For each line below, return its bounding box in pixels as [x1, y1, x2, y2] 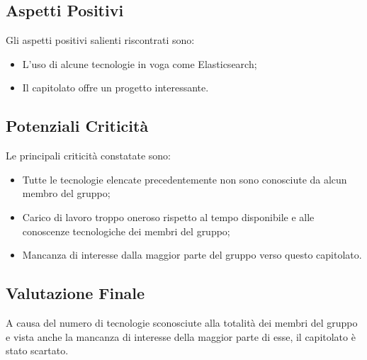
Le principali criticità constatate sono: [6, 148, 171, 163]
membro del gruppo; [22, 186, 111, 201]
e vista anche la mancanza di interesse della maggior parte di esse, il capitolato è [6, 329, 356, 344]
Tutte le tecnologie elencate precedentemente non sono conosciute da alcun [22, 171, 347, 186]
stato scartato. [6, 343, 69, 358]
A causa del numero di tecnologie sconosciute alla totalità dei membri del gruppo [6, 315, 358, 330]
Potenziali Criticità [6, 115, 149, 137]
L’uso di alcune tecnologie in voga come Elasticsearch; [22, 56, 257, 71]
